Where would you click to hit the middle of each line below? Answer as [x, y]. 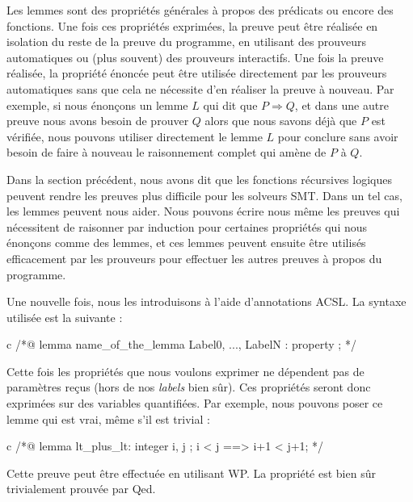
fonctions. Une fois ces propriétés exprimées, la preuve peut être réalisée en [192, 25]
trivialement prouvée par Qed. [81, 489]
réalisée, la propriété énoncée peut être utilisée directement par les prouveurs [197, 73]
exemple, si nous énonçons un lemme [97, 105]
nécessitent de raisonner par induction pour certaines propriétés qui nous [187, 226]
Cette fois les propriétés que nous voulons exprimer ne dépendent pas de [185, 371]
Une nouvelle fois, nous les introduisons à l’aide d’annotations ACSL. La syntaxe [206, 301]
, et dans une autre [341, 105]
